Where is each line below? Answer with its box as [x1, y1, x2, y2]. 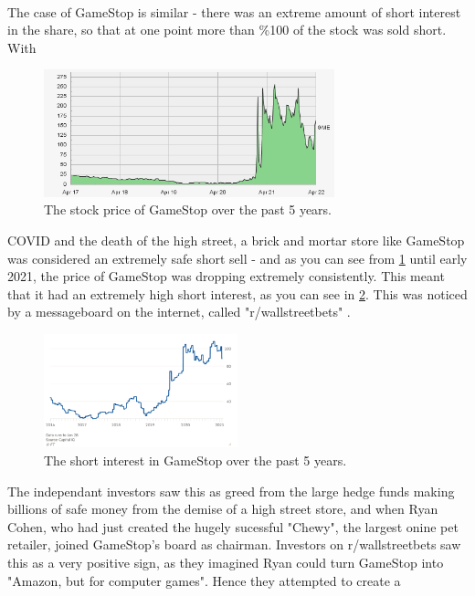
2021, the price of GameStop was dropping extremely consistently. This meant [7, 267, 445, 286]
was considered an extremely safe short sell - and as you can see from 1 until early [7, 248, 468, 267]
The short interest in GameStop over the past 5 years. [44, 450, 347, 469]
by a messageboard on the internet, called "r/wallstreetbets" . [7, 302, 351, 321]
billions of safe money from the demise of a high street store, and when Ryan [7, 499, 438, 518]
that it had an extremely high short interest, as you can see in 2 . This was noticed [7, 284, 468, 303]
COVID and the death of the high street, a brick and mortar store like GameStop [7, 231, 465, 250]
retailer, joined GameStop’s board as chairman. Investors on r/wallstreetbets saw [7, 535, 461, 554]
